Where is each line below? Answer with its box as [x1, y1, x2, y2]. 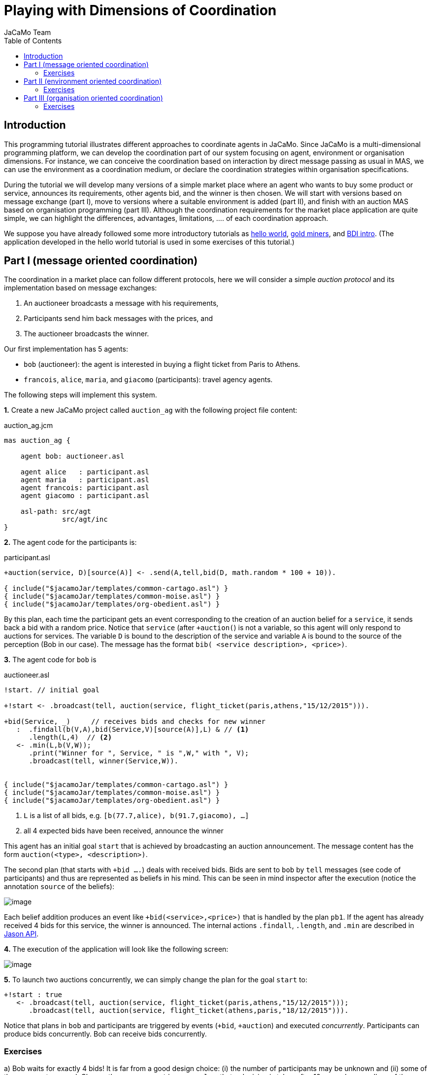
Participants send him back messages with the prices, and [24, 314, 213, 323]
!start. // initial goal [4, 686, 99, 694]
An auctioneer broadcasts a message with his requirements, [24, 299, 219, 308]
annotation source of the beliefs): [4, 882, 114, 891]
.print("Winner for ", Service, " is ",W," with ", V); [29, 749, 249, 757]
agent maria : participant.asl [20, 476, 150, 484]
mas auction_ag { [4, 436, 70, 445]
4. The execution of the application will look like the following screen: [4, 945, 229, 954]
